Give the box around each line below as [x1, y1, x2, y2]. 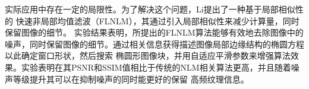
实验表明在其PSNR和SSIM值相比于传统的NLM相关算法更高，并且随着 [21, 61, 291, 73]
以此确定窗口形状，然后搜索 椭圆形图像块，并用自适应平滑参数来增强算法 [5, 49, 291, 62]
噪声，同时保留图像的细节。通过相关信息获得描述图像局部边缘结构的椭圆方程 [5, 37, 304, 50]
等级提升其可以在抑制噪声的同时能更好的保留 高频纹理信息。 [12, 72, 249, 85]
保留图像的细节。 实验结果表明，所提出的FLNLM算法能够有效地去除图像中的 [5, 26, 304, 39]
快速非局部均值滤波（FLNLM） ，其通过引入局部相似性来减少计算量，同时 [15, 14, 299, 27]
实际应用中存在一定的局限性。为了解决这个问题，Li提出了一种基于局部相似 [5, 3, 295, 15]
